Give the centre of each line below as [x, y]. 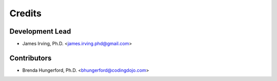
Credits [26, 13]
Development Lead [40, 31]
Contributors [31, 58]
